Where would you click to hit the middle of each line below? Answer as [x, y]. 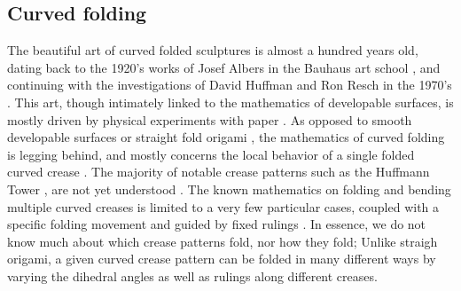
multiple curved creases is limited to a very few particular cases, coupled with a [223, 206]
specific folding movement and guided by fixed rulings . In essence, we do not [217, 224]
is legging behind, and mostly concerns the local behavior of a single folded [211, 154]
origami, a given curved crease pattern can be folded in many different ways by [222, 259]
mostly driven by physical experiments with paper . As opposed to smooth [210, 119]
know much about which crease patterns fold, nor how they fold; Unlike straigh [223, 241]
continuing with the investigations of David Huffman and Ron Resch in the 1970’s [230, 85]
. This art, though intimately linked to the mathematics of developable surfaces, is [230, 102]
